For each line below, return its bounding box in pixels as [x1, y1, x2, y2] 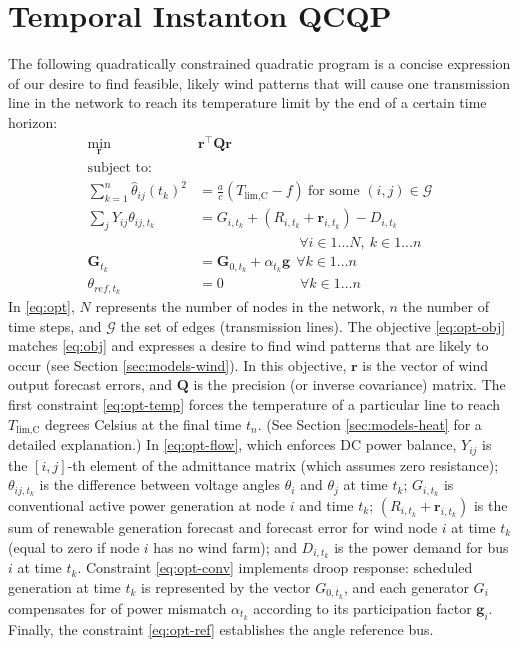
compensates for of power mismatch [8, 597, 227, 618]
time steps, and [8, 315, 102, 336]
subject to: [87, 160, 152, 175]
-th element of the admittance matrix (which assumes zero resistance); [67, 454, 499, 475]
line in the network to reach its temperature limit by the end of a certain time [8, 92, 487, 113]
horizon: [8, 111, 58, 132]
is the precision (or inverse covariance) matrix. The [193, 374, 506, 395]
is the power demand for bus [334, 536, 509, 557]
